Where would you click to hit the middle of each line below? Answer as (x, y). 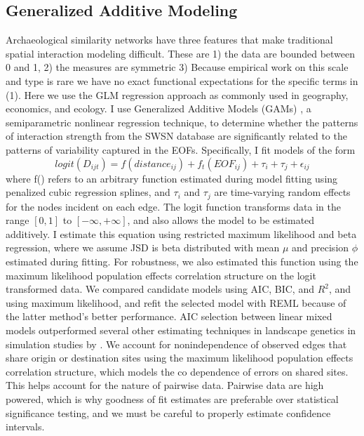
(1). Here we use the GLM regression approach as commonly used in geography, (177, 94)
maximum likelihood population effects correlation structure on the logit (161, 275)
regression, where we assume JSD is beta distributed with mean (143, 247)
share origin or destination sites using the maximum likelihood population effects (180, 358)
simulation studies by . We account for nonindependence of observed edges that (176, 344)
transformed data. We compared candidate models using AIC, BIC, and (160, 289)
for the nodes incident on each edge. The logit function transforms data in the (173, 206)
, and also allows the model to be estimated (221, 220)
